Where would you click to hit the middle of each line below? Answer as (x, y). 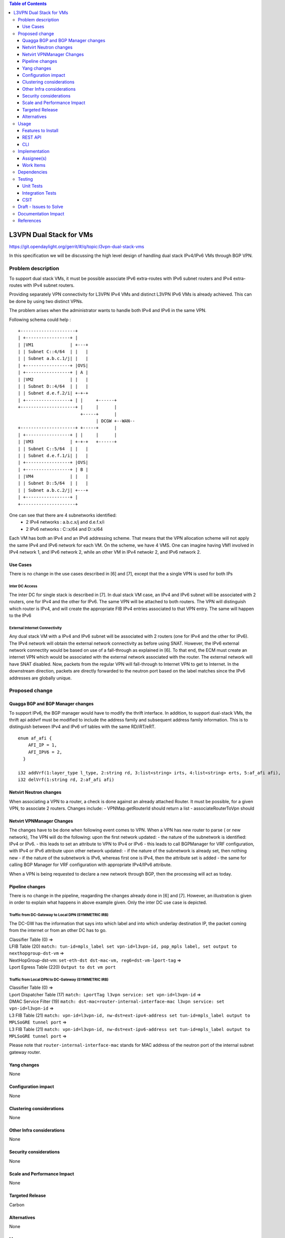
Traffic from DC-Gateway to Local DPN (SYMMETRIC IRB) (59, 915)
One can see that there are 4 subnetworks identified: (63, 516)
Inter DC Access (23, 586)
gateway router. (25, 1052)
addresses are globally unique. (41, 678)
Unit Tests (33, 186)
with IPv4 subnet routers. (49, 285)
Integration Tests (40, 193)
